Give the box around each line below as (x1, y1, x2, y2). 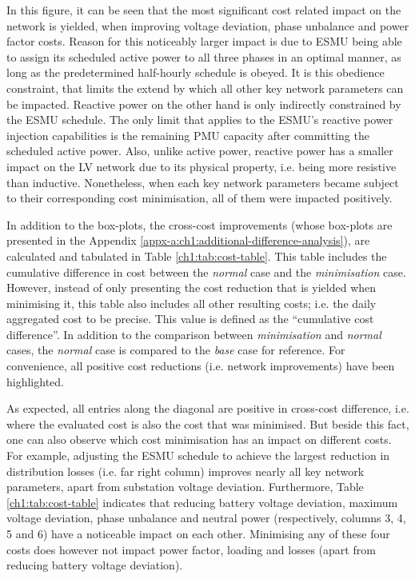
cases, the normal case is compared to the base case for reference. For (6, 341, 345, 358)
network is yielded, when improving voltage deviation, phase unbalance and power (6, 17, 409, 34)
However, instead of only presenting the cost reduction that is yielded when (6, 279, 377, 296)
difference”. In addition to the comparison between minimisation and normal (6, 325, 381, 342)
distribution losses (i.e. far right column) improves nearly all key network (6, 462, 365, 479)
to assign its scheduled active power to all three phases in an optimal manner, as (6, 48, 401, 65)
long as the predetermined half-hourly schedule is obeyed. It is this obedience (6, 64, 385, 81)
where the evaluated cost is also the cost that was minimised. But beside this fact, (6, 415, 409, 432)
